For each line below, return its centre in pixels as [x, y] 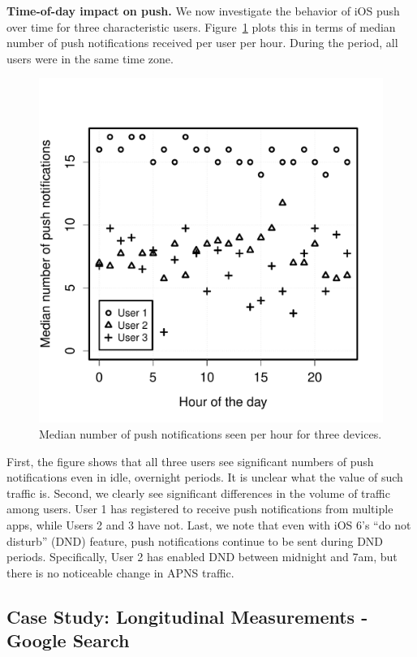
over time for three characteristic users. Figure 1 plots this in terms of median [201, 26]
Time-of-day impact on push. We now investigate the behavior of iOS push [203, 11]
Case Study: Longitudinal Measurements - [187, 616]
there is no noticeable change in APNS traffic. [120, 572]
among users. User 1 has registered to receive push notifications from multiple [200, 509]
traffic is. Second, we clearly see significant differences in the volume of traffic [198, 493]
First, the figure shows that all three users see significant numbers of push [190, 461]
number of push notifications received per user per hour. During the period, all [202, 43]
